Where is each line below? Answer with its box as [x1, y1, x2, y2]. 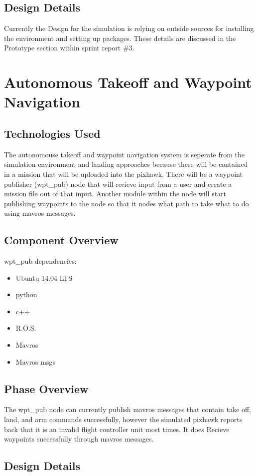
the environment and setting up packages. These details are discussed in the [4, 32, 236, 43]
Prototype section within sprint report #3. [4, 42, 134, 53]
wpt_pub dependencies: [4, 256, 77, 266]
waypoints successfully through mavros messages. [4, 434, 154, 444]
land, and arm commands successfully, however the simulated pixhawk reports [4, 414, 243, 425]
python [15, 289, 37, 300]
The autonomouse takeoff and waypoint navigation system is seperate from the [4, 149, 245, 159]
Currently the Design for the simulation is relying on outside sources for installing [4, 23, 254, 33]
